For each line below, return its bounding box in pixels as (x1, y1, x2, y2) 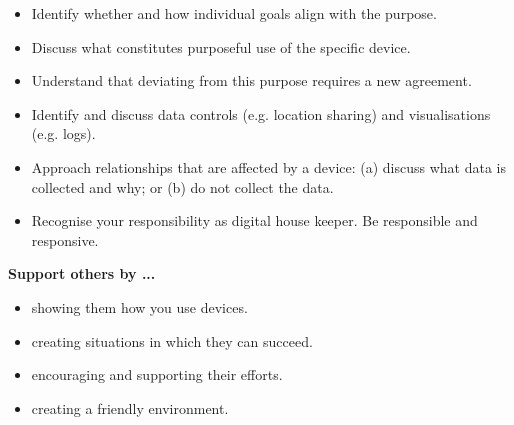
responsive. (31, 229, 99, 250)
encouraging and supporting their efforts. (31, 364, 283, 385)
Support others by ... (8, 263, 156, 284)
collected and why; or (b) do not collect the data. (31, 176, 334, 197)
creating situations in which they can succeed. (31, 330, 313, 351)
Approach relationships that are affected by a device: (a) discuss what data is (31, 156, 507, 177)
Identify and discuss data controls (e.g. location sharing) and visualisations (31, 103, 491, 124)
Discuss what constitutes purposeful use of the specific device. (31, 36, 411, 57)
